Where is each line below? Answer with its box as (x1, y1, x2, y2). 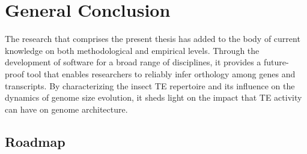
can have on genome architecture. (5, 102, 128, 115)
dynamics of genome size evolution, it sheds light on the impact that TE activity (5, 91, 302, 104)
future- (264, 56, 289, 68)
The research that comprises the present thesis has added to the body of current (5, 32, 300, 45)
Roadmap (5, 132, 65, 150)
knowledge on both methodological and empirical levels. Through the (5, 44, 260, 56)
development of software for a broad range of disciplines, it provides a (5, 56, 261, 68)
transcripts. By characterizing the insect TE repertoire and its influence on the (5, 79, 295, 92)
